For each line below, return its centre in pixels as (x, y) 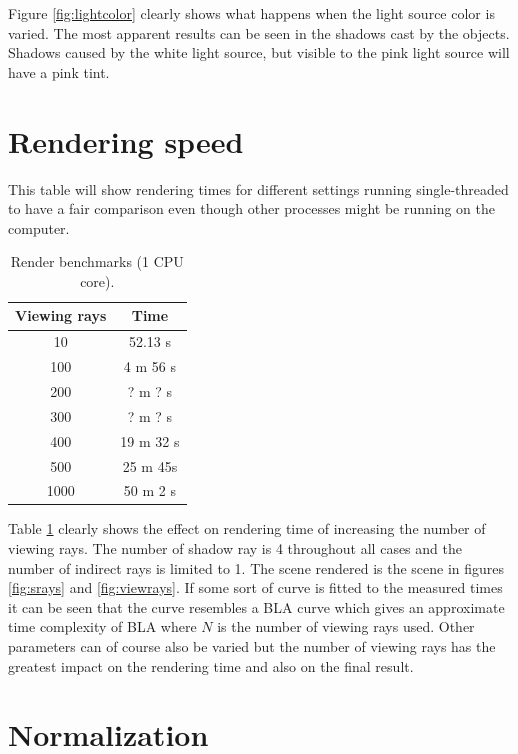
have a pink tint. (59, 71)
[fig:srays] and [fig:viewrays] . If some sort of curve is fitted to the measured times (255, 587)
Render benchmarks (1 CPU (97, 261)
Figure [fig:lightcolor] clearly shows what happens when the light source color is (251, 13)
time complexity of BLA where (102, 626)
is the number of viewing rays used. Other (346, 626)
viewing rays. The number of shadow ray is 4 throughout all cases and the (235, 548)
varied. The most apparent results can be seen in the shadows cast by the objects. (259, 32)
